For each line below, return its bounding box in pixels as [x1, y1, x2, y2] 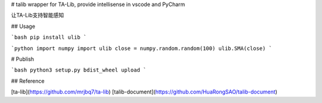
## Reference [11, 77, 45, 85]
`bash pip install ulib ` [11, 34, 87, 41]
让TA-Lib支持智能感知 [11, 12, 64, 19]
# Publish [11, 55, 35, 63]
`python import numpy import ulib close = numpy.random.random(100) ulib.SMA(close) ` [11, 45, 273, 52]
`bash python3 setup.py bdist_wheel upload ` [11, 67, 147, 74]
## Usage [11, 23, 36, 30]
